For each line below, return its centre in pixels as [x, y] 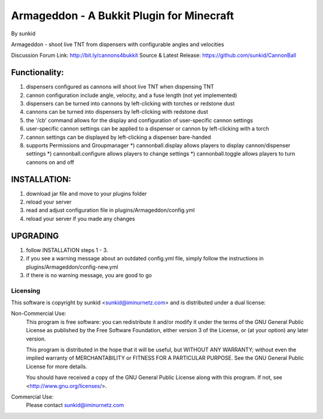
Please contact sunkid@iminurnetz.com [75, 405]
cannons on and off [50, 162]
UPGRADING [35, 236]
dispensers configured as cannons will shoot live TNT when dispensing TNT [120, 87]
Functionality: [37, 73]
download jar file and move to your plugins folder [86, 193]
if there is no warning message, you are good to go [89, 275]
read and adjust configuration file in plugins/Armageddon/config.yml [110, 210]
